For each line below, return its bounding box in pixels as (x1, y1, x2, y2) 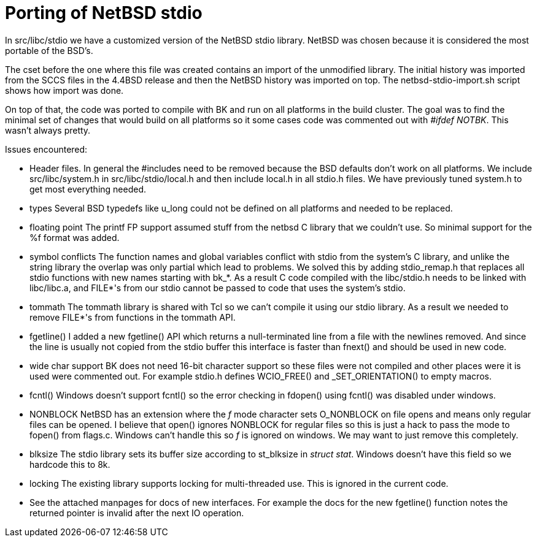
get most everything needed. (29, 183, 147, 194)
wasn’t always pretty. (5, 124, 91, 135)
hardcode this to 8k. (29, 459, 110, 470)
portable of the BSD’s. (5, 45, 93, 56)
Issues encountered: (5, 143, 88, 155)
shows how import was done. (5, 85, 124, 96)
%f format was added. (29, 232, 120, 243)
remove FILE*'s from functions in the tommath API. (29, 311, 236, 323)
